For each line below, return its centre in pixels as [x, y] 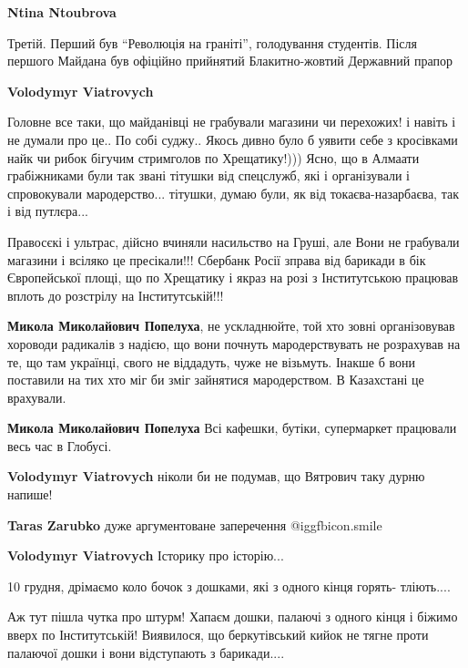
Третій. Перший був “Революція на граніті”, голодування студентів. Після [213, 42]
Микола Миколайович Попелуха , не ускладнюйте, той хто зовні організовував [231, 326]
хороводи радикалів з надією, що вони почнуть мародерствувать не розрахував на [234, 343]
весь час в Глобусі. [60, 445]
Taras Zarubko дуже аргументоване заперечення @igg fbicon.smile [195, 524]
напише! [30, 494]
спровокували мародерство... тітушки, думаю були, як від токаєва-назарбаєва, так [233, 193]
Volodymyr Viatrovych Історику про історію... [146, 555]
